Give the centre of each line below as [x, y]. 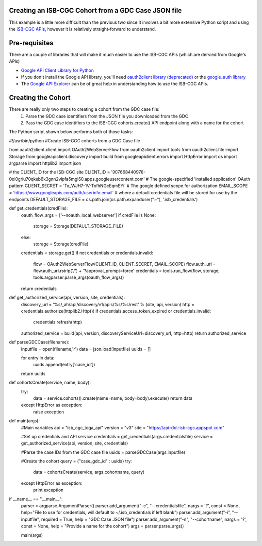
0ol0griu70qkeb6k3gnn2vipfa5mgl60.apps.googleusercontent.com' [77, 179]
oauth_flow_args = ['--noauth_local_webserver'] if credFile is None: [89, 215]
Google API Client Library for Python [57, 70]
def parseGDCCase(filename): [39, 342]
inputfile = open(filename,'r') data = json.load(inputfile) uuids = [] [86, 349]
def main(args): [24, 421]
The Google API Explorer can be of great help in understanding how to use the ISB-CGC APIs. [115, 84]
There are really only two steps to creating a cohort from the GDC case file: [84, 109]
